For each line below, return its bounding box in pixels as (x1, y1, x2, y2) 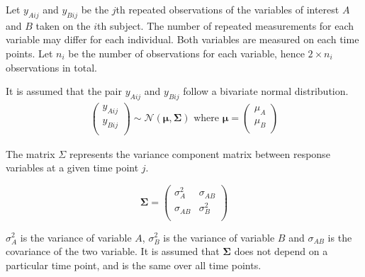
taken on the (35, 18, 91, 33)
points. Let (6, 45, 53, 60)
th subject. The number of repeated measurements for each (97, 18, 354, 33)
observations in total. (6, 60, 97, 74)
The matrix (6, 146, 55, 161)
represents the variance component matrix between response (69, 146, 330, 161)
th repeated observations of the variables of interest (116, 2, 339, 16)
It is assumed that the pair (6, 84, 122, 98)
